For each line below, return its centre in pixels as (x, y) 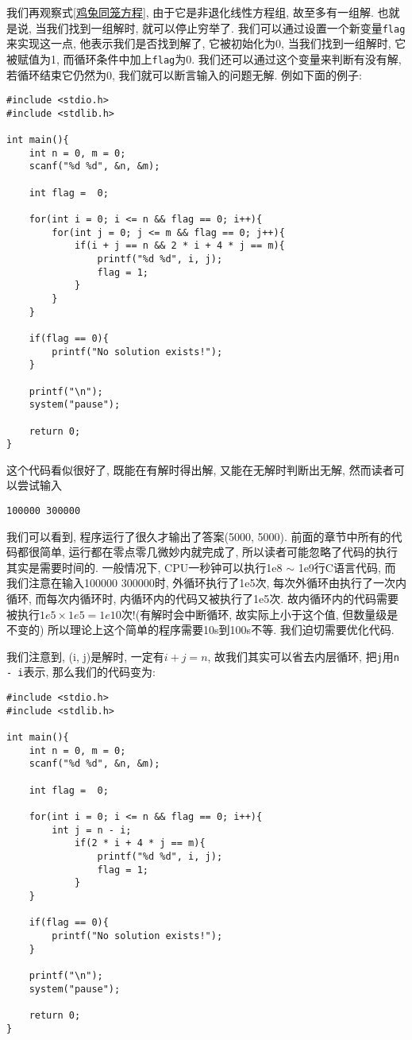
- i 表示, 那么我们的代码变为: (81, 672)
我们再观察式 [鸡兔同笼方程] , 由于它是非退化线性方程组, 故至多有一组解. (190, 12)
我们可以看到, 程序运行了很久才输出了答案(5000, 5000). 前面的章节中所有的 (199, 536)
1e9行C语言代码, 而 (347, 567)
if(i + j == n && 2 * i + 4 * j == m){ (179, 246)
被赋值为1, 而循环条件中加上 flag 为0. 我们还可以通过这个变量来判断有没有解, (204, 58)
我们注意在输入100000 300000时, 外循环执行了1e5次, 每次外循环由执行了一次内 (206, 583)
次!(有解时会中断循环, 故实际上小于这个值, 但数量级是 (260, 614)
